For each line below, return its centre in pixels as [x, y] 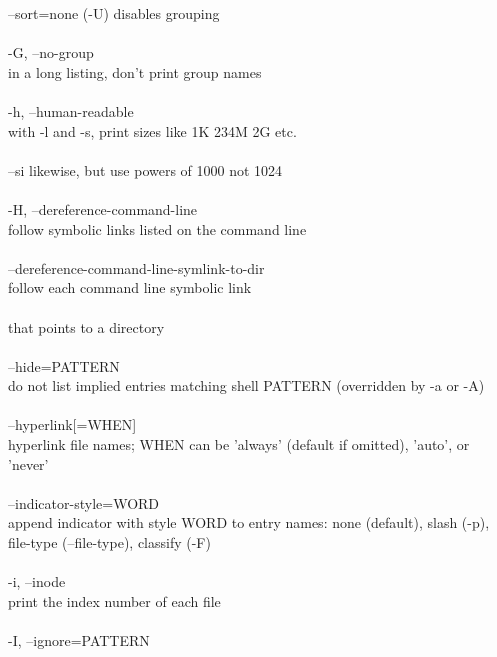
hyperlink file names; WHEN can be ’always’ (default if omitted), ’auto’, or [239, 444]
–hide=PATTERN [64, 365]
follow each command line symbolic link [130, 287]
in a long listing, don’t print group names [135, 71]
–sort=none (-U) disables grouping [114, 13]
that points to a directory [86, 326]
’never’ [28, 463]
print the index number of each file [114, 600]
